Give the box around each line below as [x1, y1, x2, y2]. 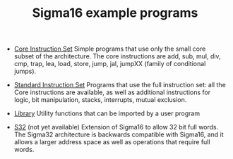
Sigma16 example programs [32, 5, 198, 21]
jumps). [13, 67, 37, 75]
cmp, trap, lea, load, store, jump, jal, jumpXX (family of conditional [13, 60, 206, 68]
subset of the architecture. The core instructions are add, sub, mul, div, [13, 52, 221, 61]
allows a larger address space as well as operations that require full [13, 138, 210, 146]
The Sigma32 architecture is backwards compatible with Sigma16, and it [13, 130, 224, 139]
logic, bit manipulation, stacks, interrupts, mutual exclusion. [13, 96, 187, 104]
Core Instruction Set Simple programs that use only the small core [13, 44, 206, 53]
